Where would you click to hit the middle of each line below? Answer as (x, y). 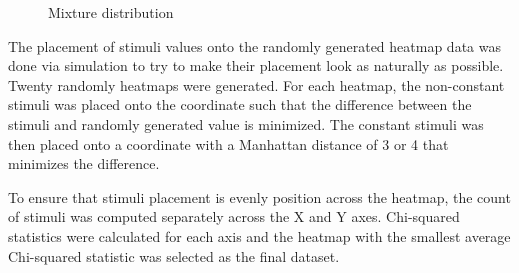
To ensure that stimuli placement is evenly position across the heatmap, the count (259, 196)
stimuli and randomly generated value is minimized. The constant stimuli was (246, 123)
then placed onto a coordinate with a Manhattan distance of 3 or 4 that (228, 143)
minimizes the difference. (84, 163)
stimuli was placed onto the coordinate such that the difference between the (240, 104)
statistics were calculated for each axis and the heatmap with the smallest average (259, 235)
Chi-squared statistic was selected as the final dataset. (174, 255)
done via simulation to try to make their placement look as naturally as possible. (256, 65)
